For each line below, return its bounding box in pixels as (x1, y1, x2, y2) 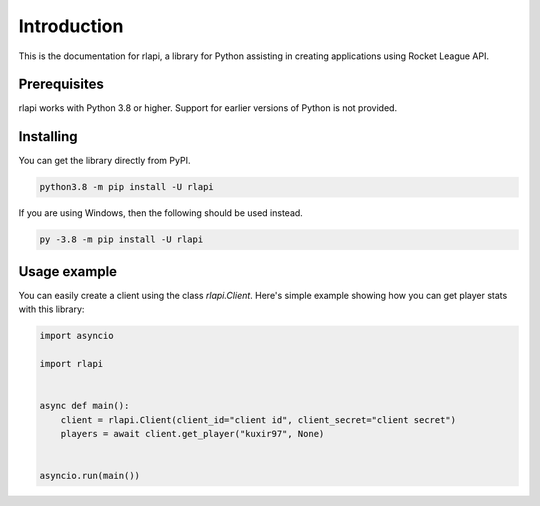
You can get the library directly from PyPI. (18, 155, 191, 167)
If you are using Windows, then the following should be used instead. (18, 207, 304, 219)
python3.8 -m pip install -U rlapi (39, 181, 214, 193)
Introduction (18, 15, 124, 37)
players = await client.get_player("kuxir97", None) (60, 428, 325, 439)
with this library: (18, 303, 85, 315)
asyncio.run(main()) (39, 470, 140, 482)
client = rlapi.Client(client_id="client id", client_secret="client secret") (60, 414, 457, 425)
